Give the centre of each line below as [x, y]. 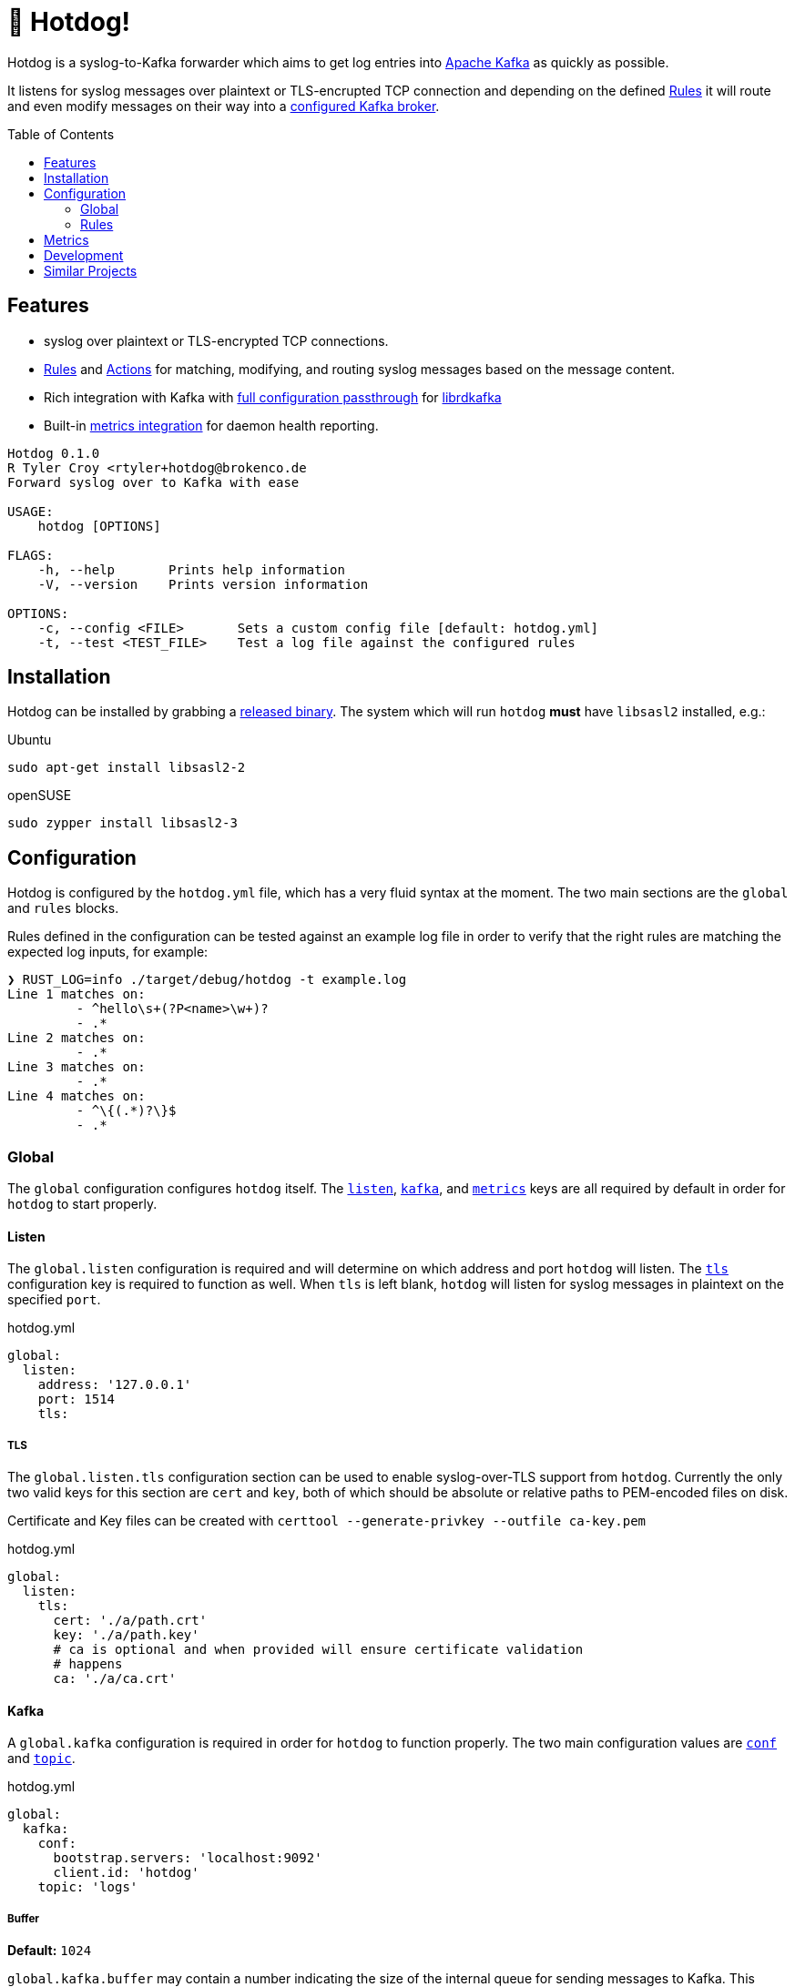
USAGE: [31, 511]
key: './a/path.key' [126, 1635]
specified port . [54, 1300]
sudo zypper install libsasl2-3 [122, 823]
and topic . [41, 1759]
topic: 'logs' [88, 1887]
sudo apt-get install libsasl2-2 [127, 768]
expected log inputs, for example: [108, 952]
